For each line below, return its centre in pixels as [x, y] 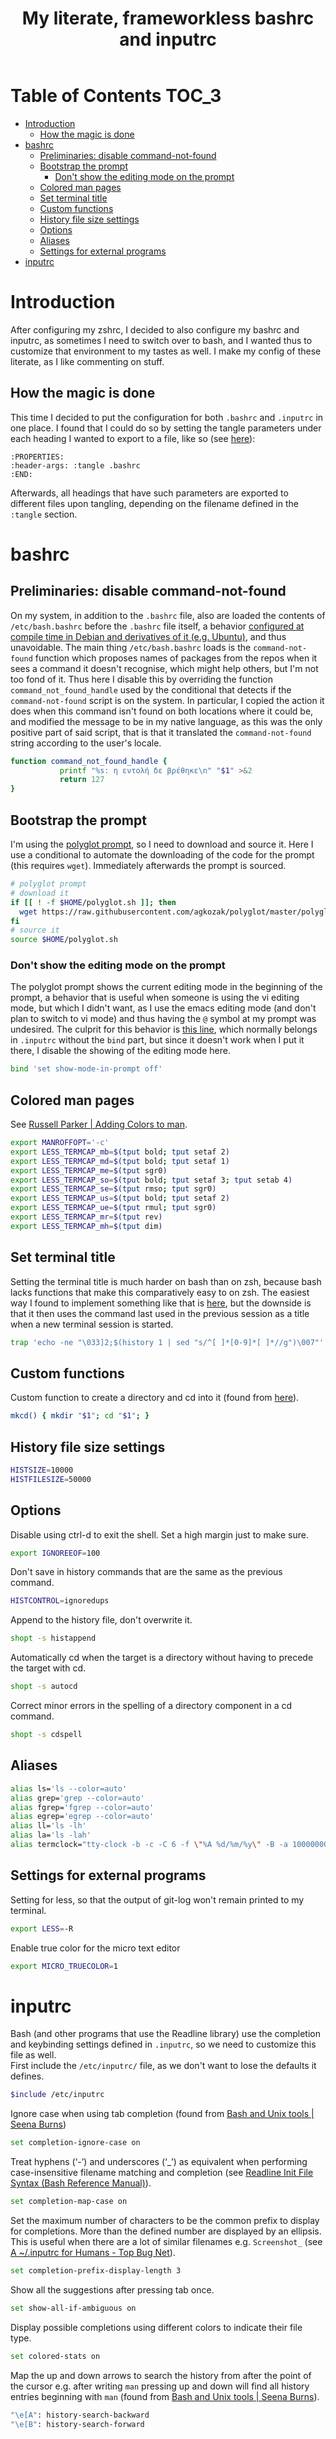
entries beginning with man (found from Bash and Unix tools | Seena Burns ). [165, 2396]
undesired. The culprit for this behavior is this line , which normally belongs [164, 1029]
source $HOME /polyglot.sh [64, 940]
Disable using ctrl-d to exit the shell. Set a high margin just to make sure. [159, 1534]
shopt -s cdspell [46, 1735]
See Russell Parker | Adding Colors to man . [99, 1124]
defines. [27, 2076]
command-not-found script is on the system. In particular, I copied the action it [167, 700]
